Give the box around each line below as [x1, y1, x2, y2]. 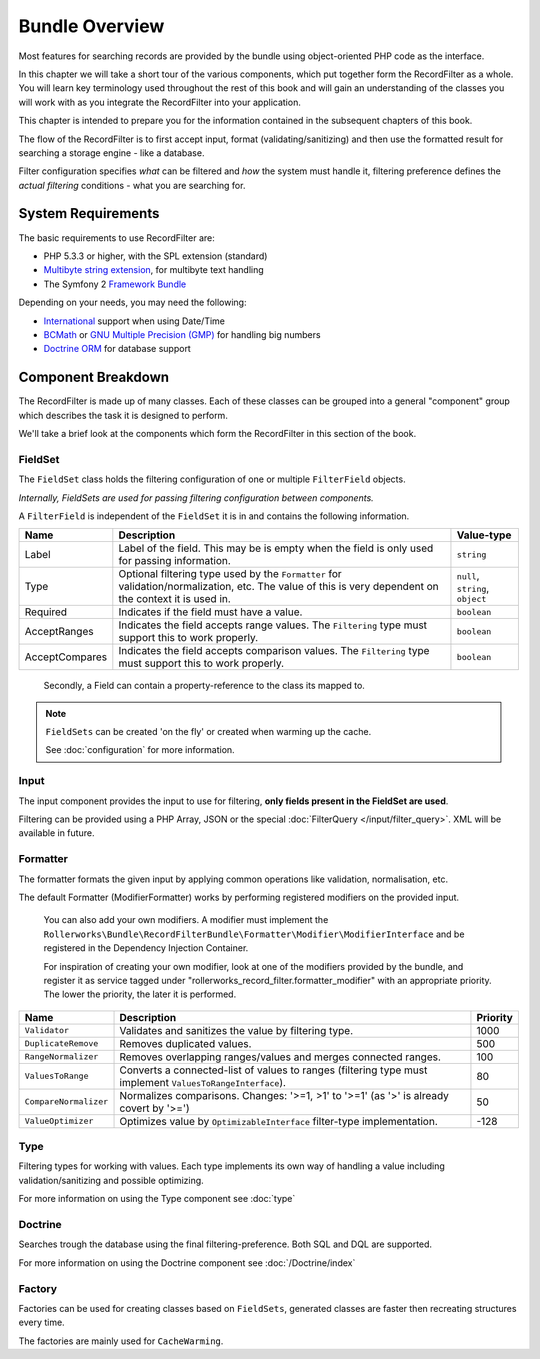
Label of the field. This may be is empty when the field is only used [118, 541, 434, 555]
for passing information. [118, 554, 232, 568]
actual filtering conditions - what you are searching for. [18, 179, 246, 191]
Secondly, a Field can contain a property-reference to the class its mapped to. [43, 680, 365, 692]
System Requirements [18, 205, 160, 222]
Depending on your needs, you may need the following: [18, 296, 247, 309]
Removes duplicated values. [119, 1036, 252, 1050]
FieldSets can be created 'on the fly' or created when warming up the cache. [45, 726, 372, 738]
